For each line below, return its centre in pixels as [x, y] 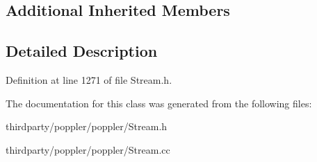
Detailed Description [82, 51]
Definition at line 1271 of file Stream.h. [89, 79]
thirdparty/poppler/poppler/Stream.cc [88, 149]
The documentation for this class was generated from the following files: [159, 103]
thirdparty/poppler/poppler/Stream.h [87, 126]
